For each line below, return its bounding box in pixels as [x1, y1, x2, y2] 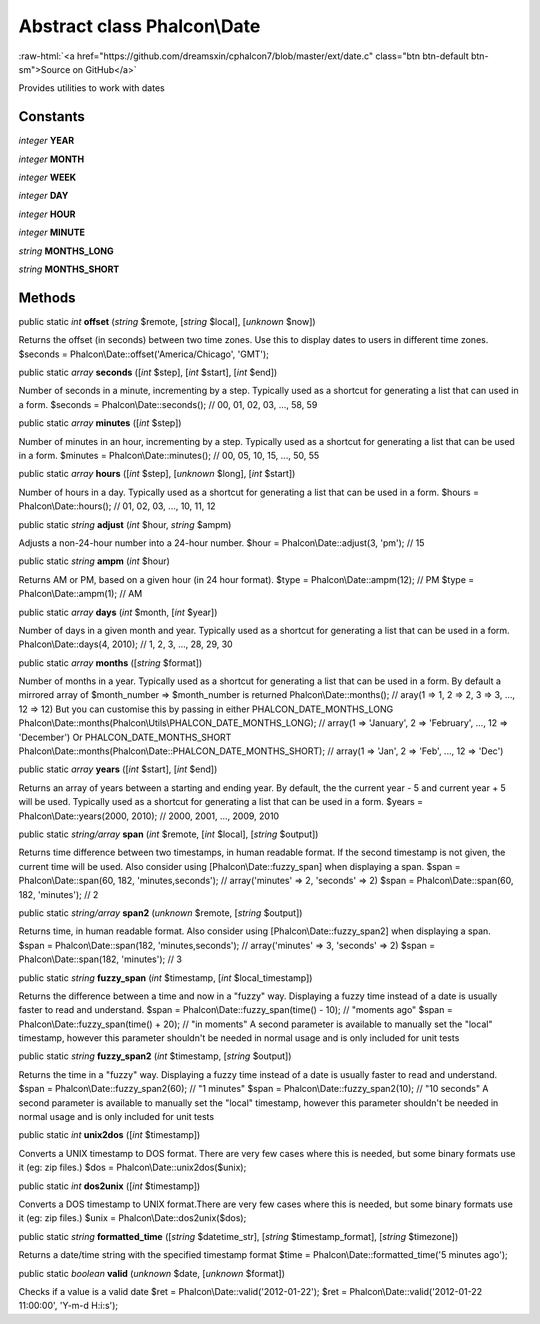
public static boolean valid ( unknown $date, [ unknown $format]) [18, 1267, 285, 1279]
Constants [18, 108, 85, 125]
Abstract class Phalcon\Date [18, 15, 261, 37]
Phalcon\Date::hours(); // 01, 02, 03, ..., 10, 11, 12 [18, 500, 216, 512]
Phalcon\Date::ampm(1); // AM [18, 588, 143, 600]
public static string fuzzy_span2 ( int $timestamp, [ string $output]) [18, 1050, 292, 1062]
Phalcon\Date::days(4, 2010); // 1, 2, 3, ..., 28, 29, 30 [18, 638, 234, 650]
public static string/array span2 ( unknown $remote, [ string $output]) [18, 906, 303, 919]
